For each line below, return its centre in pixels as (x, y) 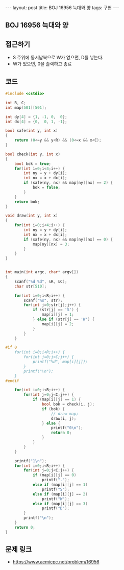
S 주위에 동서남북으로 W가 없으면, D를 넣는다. (58, 58)
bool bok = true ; (33, 164)
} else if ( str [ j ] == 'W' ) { (64, 319)
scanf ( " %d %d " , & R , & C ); (41, 281)
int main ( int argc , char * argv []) (42, 272)
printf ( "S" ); (56, 489)
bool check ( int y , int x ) (33, 154)
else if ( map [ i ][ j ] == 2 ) (60, 494)
